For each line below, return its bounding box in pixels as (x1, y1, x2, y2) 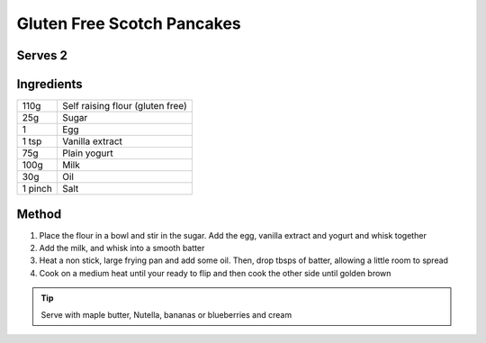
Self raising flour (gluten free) (61, 100, 188, 113)
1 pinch (22, 183, 53, 195)
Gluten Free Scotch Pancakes (16, 14, 242, 33)
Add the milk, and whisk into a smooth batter (39, 242, 205, 253)
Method (16, 206, 62, 221)
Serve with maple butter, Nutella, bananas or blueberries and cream (40, 309, 292, 320)
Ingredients (16, 77, 83, 92)
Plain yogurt (61, 147, 113, 159)
